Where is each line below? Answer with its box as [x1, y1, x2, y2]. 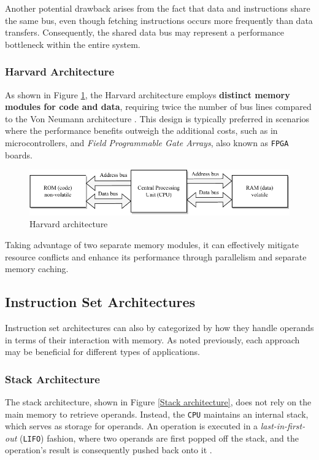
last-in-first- [260, 419, 306, 432]
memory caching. [5, 262, 69, 275]
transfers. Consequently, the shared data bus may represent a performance [5, 26, 284, 39]
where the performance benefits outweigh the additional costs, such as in [5, 124, 278, 137]
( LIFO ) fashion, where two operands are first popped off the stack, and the [19, 431, 299, 444]
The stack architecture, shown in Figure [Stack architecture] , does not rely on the [5, 395, 312, 408]
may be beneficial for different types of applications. [5, 345, 200, 358]
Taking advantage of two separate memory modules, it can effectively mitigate [5, 238, 299, 251]
